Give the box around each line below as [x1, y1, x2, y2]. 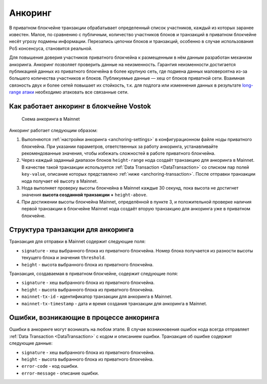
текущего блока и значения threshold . [21, 255, 106, 261]
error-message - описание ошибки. [21, 370, 99, 376]
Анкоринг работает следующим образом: [9, 127, 98, 133]
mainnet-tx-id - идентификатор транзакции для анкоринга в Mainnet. [21, 293, 173, 299]
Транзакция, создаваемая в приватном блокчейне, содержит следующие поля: [9, 271, 178, 277]
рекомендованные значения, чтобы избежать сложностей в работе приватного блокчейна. [21, 150, 216, 156]
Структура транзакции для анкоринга [9, 226, 134, 234]
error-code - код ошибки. [21, 363, 79, 369]
